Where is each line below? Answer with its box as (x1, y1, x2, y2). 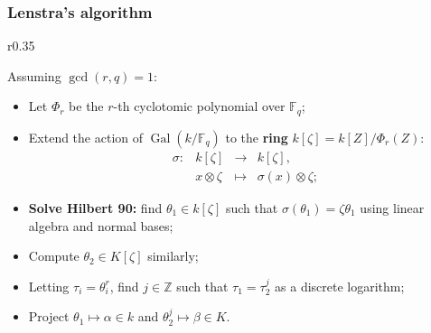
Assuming (7, 66, 61, 85)
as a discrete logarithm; (275, 276, 405, 295)
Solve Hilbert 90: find (28, 198, 163, 217)
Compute (28, 246, 80, 265)
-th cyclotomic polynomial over (113, 97, 286, 116)
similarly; (147, 246, 199, 265)
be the (69, 97, 104, 116)
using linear (360, 198, 425, 217)
